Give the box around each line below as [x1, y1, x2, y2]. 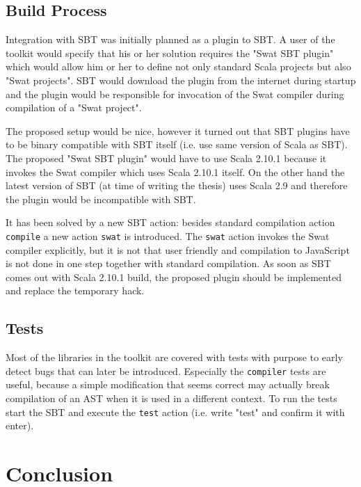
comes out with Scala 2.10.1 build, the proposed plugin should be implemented [6, 269, 342, 284]
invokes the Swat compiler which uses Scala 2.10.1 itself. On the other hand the [6, 164, 345, 179]
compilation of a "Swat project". [6, 100, 142, 115]
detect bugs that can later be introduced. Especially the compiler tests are [6, 363, 326, 378]
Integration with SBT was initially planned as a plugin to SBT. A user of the [6, 32, 335, 47]
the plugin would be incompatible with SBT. [6, 191, 196, 206]
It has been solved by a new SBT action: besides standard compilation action [6, 215, 335, 230]
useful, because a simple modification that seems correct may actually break [6, 377, 330, 392]
